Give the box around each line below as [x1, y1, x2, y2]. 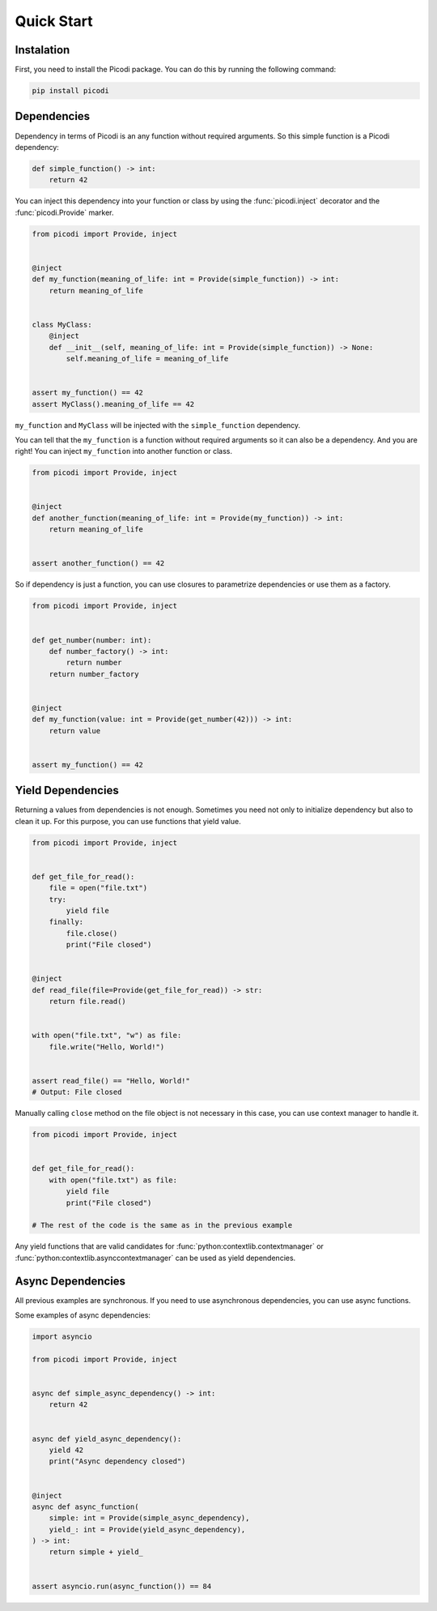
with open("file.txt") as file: [49, 1175, 178, 1185]
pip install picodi [32, 86, 109, 96]
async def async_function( [32, 1502, 139, 1511]
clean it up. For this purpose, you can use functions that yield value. [15, 816, 242, 826]
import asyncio [32, 1332, 92, 1341]
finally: [49, 917, 84, 927]
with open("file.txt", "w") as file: [32, 1031, 182, 1041]
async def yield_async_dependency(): [32, 1434, 182, 1443]
